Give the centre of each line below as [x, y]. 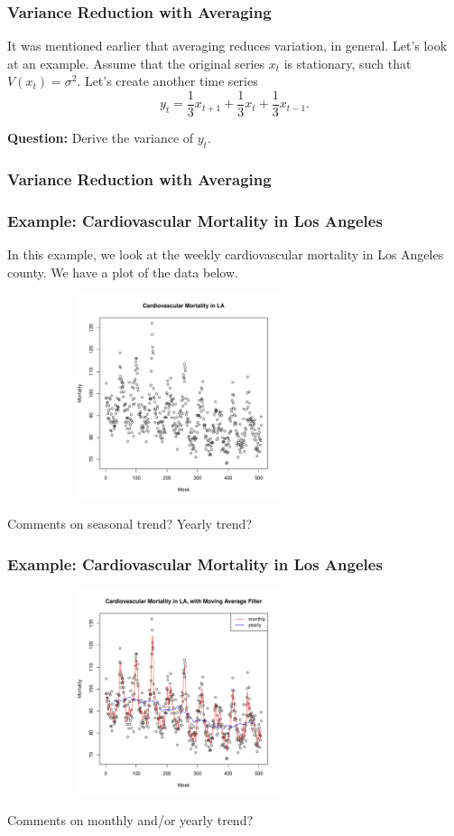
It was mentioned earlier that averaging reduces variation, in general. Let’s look [227, 46]
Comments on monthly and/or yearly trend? [130, 819]
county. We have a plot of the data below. [123, 272]
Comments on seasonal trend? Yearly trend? [130, 524]
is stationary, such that [347, 63]
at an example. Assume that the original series [136, 63]
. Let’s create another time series [167, 81]
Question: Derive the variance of [101, 138]
